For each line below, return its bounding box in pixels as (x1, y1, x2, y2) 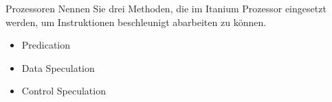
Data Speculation (21, 60, 95, 75)
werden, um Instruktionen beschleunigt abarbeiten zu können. (5, 14, 267, 29)
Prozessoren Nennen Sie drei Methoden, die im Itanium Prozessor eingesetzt (5, 1, 327, 15)
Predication (21, 38, 71, 52)
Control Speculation (21, 84, 106, 98)
